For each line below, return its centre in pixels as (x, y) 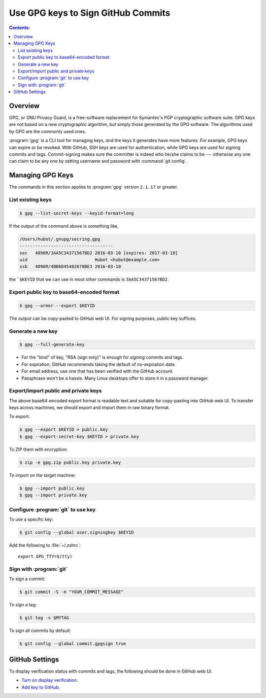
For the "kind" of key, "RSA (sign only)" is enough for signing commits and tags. (102, 357)
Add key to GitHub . (41, 687)
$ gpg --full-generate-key (52, 345)
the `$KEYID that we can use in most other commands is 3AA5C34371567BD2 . (89, 279)
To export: (19, 417)
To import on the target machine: (42, 475)
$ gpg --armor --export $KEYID (57, 305)
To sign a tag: (23, 605)
